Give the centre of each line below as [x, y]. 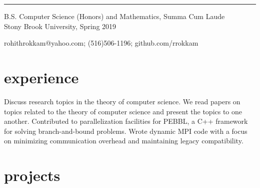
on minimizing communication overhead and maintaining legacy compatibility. [124, 141]
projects [32, 175]
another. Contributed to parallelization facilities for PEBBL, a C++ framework [126, 121]
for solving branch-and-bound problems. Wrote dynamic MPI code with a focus [126, 131]
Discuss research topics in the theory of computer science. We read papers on [122, 101]
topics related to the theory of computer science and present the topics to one [123, 111]
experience [41, 77]
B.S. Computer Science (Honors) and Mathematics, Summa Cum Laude [114, 16]
